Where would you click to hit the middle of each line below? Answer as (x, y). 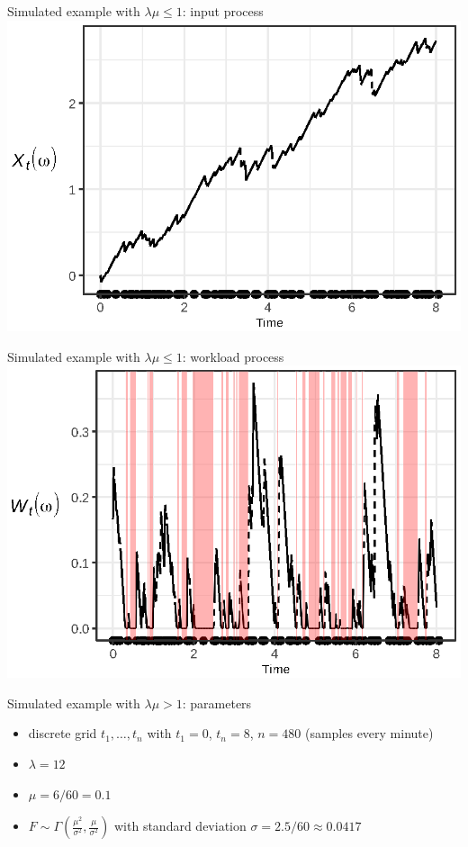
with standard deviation (180, 826)
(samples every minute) (369, 733)
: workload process (233, 356)
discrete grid (63, 733)
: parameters (217, 703)
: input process (223, 11)
